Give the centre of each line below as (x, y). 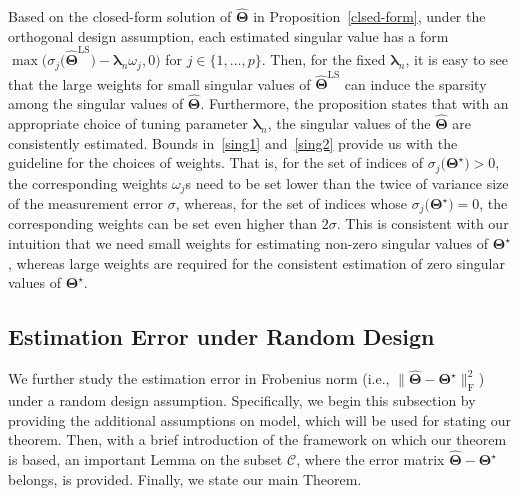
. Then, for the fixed (323, 59)
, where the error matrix (370, 459)
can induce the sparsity (415, 83)
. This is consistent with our (422, 223)
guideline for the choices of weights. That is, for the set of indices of (215, 162)
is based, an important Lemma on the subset (145, 459)
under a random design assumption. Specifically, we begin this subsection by (242, 400)
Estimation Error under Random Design (221, 336)
